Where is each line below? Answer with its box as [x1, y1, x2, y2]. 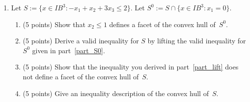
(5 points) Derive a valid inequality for [23, 35, 139, 46]
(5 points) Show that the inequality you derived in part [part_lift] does [23, 62, 239, 72]
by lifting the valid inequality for [147, 35, 246, 46]
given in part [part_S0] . [32, 45, 105, 55]
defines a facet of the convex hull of [109, 19, 216, 29]
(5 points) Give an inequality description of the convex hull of [23, 88, 209, 98]
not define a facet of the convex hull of [23, 71, 139, 81]
